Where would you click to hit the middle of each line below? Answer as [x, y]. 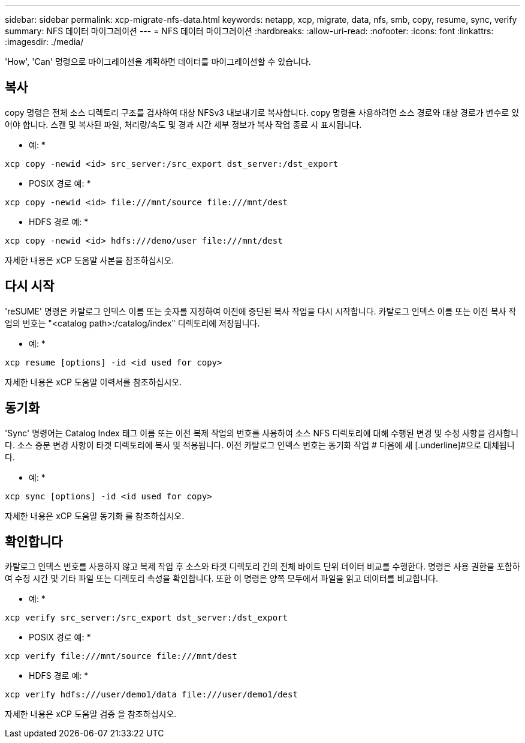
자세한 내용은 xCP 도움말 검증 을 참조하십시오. [91, 714]
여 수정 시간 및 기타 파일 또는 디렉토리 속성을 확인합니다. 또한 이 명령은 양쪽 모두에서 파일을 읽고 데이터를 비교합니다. [221, 579]
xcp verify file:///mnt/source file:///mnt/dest [121, 656]
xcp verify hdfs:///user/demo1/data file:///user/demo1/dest [151, 695]
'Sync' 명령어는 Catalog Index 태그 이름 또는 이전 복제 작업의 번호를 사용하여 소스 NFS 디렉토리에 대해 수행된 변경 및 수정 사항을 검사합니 [262, 433]
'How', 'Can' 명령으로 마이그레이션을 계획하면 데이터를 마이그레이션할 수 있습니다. [158, 62]
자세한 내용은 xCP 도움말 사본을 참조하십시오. [90, 260]
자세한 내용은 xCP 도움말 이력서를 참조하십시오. [93, 382]
